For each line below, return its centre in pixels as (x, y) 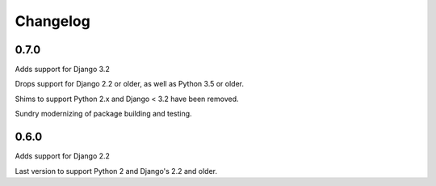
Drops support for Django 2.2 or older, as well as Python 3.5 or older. (130, 84)
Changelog (52, 21)
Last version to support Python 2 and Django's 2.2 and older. (116, 171)
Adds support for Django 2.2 (63, 156)
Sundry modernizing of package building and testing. (104, 114)
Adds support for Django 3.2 (63, 70)
